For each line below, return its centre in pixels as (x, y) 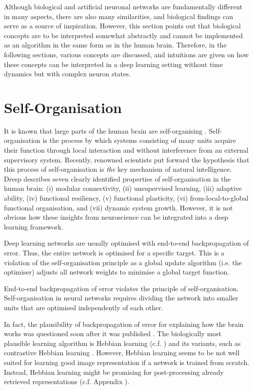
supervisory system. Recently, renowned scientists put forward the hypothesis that (127, 159)
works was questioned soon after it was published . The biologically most (113, 333)
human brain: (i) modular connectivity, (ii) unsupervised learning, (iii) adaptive (123, 188)
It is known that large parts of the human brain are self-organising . (105, 130)
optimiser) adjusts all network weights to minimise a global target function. (117, 272)
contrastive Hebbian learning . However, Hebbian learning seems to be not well (122, 353)
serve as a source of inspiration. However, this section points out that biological (123, 26)
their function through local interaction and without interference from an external (126, 150)
